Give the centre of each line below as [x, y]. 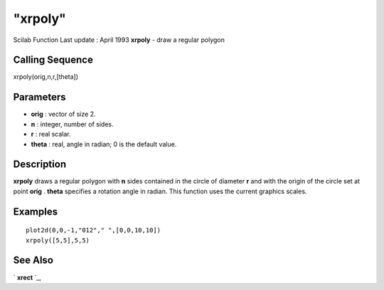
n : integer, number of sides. [72, 124]
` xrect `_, [27, 277]
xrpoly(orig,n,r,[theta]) [46, 77]
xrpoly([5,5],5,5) [58, 240]
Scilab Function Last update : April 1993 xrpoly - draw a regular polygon [119, 40]
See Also [33, 261]
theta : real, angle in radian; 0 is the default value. [104, 144]
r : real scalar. [51, 134]
